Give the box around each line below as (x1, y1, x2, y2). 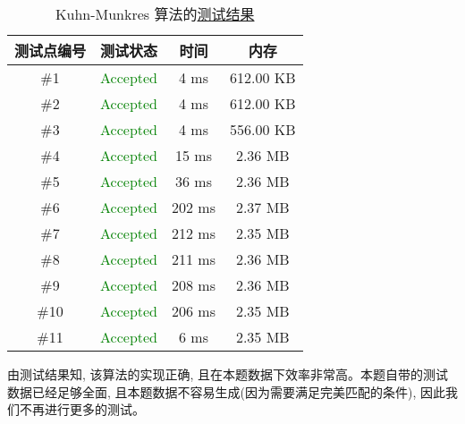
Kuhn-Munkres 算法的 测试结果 (55, 4, 255, 24)
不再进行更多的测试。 (19, 400, 145, 419)
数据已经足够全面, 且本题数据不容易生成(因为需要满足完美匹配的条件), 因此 (7, 382, 445, 401)
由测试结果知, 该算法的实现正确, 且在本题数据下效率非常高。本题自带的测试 (7, 365, 449, 383)
